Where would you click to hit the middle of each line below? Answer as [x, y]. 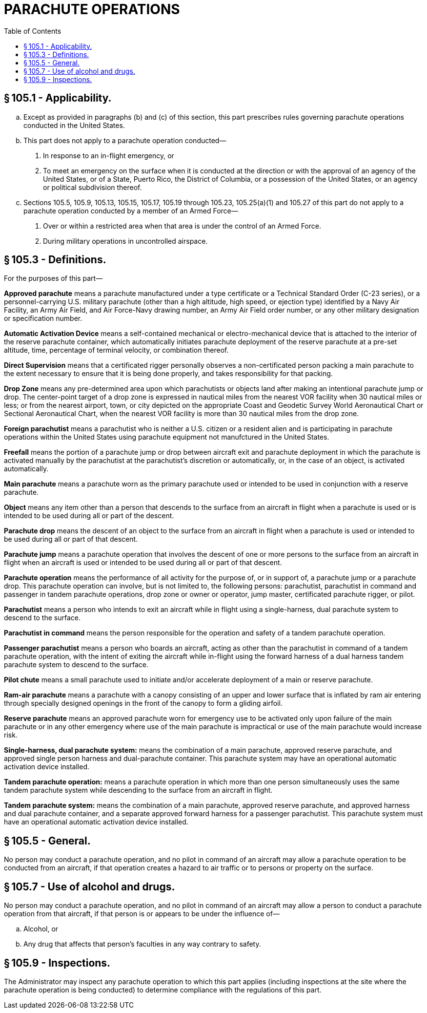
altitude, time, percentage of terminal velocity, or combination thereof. [116, 350]
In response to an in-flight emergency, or [109, 155]
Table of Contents [33, 31]
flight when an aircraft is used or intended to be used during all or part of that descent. [143, 563]
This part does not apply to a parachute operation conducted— [125, 140]
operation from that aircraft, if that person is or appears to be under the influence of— [142, 914]
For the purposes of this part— [53, 278]
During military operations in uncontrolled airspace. [125, 241]
